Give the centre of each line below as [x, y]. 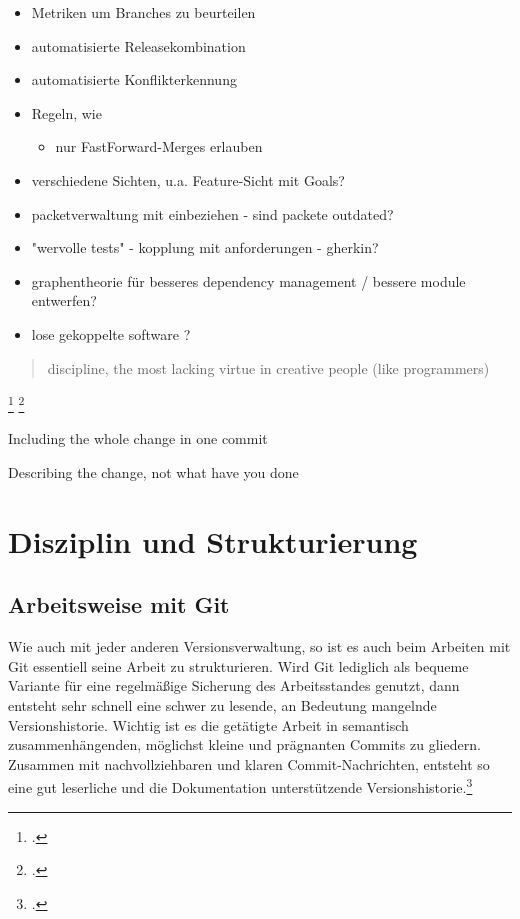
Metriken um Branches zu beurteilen [143, 12]
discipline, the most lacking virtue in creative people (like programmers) [268, 367]
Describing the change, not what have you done [153, 471]
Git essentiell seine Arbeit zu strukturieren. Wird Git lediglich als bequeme [238, 665]
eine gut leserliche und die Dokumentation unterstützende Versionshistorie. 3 [240, 785]
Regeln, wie [66, 112]
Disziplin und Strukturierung [213, 540]
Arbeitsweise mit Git [119, 604]
